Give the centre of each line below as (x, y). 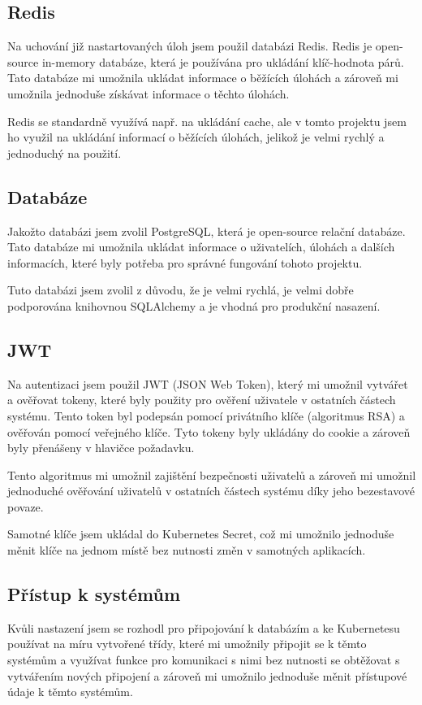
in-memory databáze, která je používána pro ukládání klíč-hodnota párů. (223, 61)
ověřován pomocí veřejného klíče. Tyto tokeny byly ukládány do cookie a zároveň (209, 431)
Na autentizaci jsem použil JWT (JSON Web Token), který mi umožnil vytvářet (208, 383)
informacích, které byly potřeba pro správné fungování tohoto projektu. (185, 262)
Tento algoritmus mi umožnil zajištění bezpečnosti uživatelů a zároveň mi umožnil (212, 474)
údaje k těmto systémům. (70, 692)
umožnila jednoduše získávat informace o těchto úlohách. (149, 93)
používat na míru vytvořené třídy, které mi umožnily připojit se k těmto (187, 644)
